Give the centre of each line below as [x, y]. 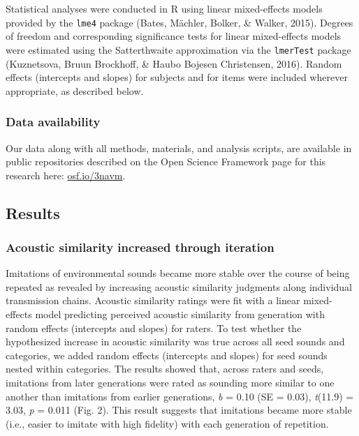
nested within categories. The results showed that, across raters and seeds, [165, 369]
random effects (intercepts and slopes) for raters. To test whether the [154, 328]
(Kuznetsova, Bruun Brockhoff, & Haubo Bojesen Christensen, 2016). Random [174, 63]
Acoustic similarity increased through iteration [140, 247]
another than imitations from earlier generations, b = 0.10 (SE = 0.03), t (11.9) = [180, 396]
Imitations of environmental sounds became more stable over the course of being [178, 273]
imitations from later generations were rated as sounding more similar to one [170, 383]
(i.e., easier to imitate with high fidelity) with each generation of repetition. [167, 423]
